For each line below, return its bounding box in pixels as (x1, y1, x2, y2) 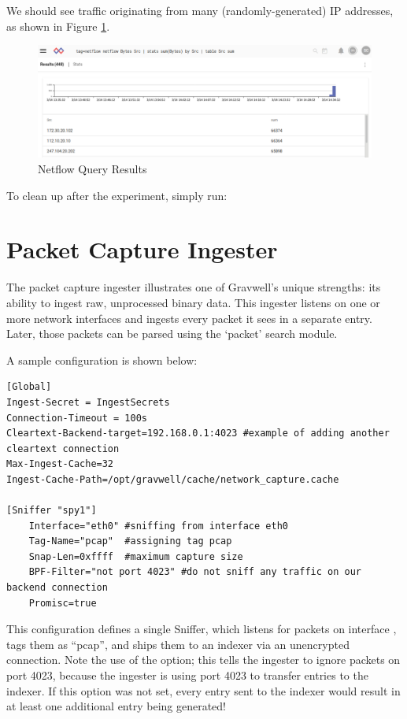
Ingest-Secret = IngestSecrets (6, 396, 170, 408)
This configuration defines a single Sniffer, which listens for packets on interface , (6, 621, 397, 637)
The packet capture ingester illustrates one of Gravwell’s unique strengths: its (6, 279, 381, 295)
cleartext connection (6, 443, 120, 454)
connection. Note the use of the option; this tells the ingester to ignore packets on (6, 651, 401, 668)
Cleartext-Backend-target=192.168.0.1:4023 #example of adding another (6, 428, 390, 439)
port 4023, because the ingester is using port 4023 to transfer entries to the (6, 667, 368, 684)
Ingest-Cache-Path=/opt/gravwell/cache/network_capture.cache (6, 473, 339, 485)
